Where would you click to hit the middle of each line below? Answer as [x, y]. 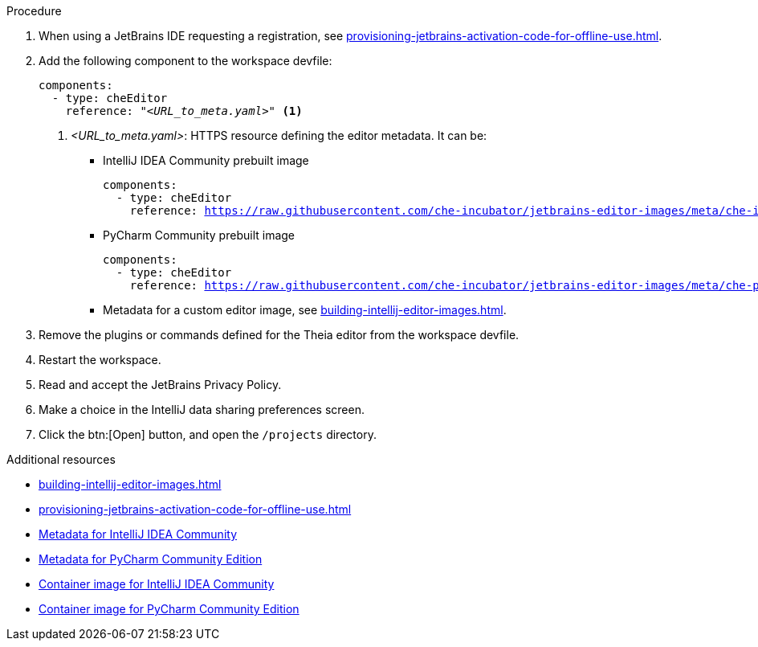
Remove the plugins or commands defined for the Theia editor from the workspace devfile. [279, 335]
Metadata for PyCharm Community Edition [151, 559]
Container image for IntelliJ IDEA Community [157, 584]
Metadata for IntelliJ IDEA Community [138, 534]
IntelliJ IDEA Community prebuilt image [206, 160]
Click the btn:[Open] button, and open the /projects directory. [208, 434]
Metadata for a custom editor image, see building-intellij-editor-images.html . [305, 310]
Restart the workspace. [100, 360]
